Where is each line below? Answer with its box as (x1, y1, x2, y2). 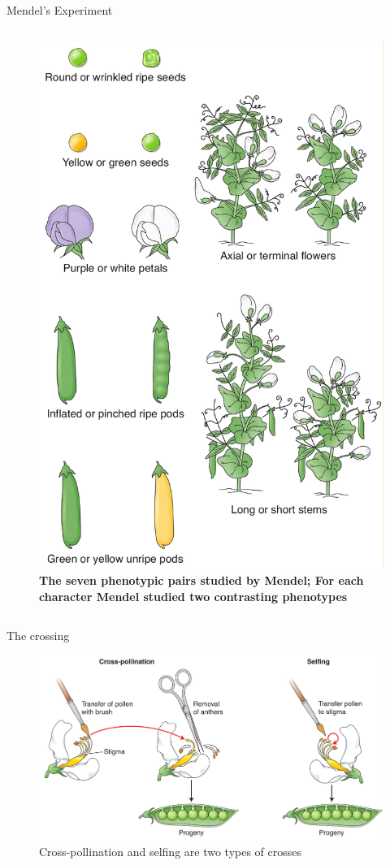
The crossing (6, 626, 70, 643)
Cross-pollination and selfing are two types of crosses (39, 843, 302, 860)
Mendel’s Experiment (6, 2, 113, 18)
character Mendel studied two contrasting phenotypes (39, 588, 348, 605)
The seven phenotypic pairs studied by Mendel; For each (39, 572, 364, 589)
